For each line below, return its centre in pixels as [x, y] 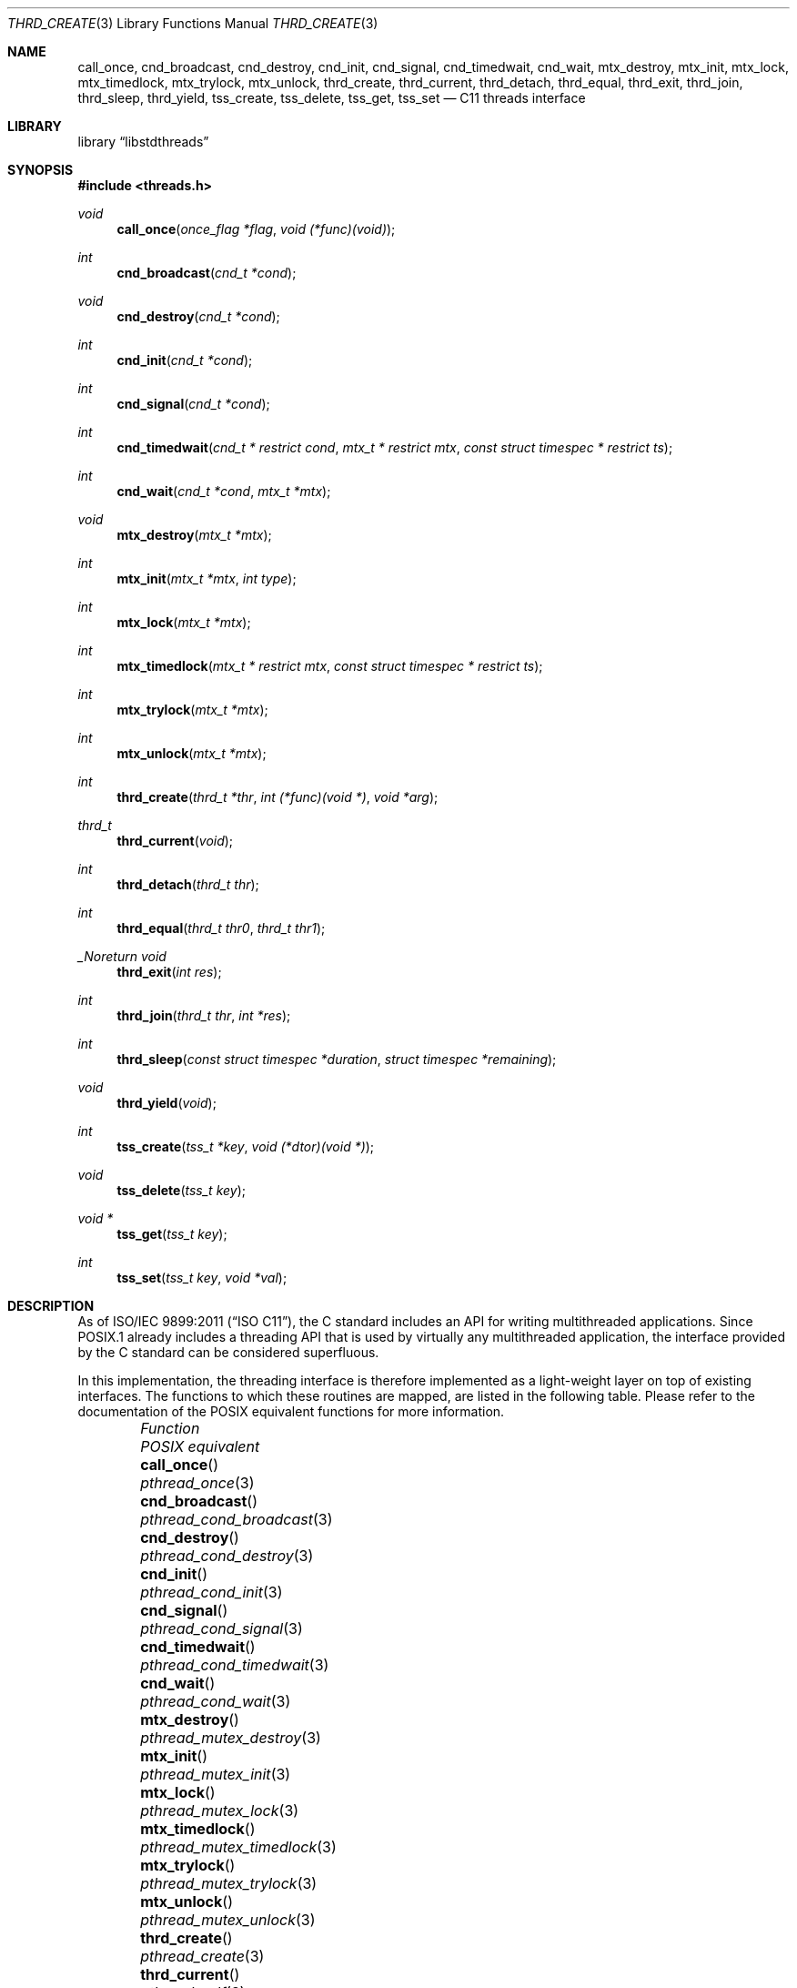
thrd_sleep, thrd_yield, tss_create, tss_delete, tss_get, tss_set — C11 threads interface [332, 98]
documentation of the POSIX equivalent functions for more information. [291, 1411]
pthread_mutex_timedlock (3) [238, 1847]
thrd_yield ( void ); [166, 1103]
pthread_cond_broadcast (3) [237, 1519]
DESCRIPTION [51, 1306]
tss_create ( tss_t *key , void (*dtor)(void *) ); [246, 1146]
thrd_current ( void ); [175, 841]
